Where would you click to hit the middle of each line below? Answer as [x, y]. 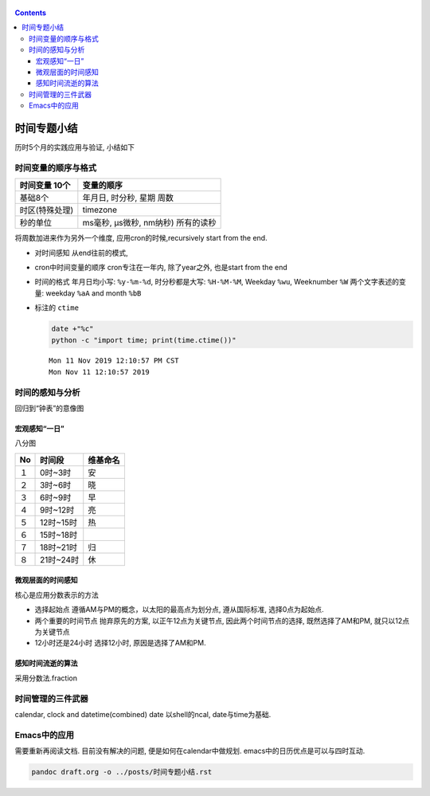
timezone [100, 210]
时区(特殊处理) [47, 210]
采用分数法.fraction [46, 678]
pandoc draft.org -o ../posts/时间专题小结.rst [122, 772]
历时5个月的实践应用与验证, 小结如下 [75, 147]
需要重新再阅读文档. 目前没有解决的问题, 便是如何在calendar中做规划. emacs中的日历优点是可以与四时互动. [190, 751]
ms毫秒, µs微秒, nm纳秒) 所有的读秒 [149, 223]
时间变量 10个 [45, 186]
